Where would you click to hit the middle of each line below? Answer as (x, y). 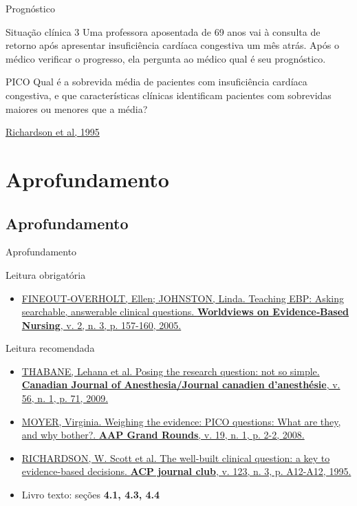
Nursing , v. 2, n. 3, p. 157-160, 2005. (101, 325)
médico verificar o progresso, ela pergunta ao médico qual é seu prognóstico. (166, 58)
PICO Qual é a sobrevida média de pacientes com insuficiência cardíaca (156, 82)
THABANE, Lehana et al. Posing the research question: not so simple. (171, 371)
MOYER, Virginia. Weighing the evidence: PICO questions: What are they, (181, 421)
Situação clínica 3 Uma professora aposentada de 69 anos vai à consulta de (163, 31)
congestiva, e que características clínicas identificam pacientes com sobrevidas (169, 95)
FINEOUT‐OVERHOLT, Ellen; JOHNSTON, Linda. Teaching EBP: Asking (183, 298)
